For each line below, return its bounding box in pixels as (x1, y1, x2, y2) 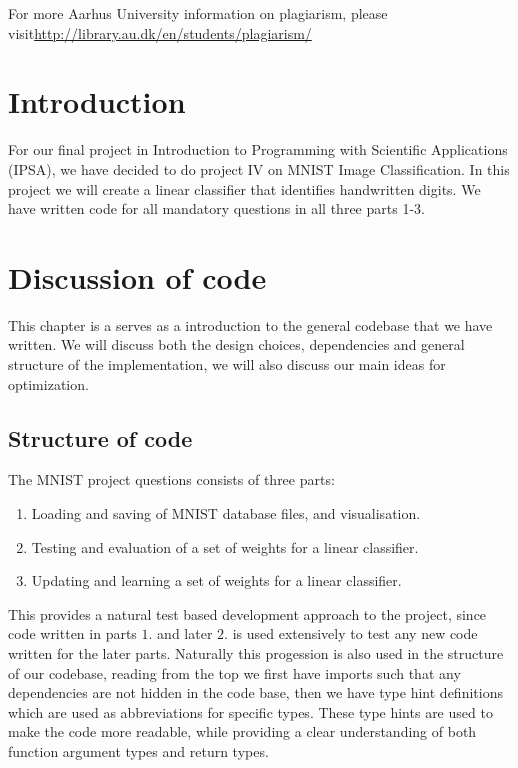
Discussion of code (8, 256, 267, 297)
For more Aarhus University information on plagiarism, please (8, 3, 388, 23)
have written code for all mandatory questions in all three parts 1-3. (8, 198, 425, 219)
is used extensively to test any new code (232, 623, 478, 644)
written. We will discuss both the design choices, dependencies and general (8, 334, 465, 355)
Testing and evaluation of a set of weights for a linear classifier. (31, 536, 419, 557)
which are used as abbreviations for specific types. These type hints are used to (8, 701, 493, 722)
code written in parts (8, 623, 137, 644)
